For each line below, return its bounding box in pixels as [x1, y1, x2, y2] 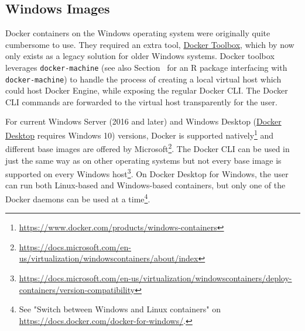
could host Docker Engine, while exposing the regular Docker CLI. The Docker [5, 84, 288, 96]
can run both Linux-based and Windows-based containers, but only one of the [5, 179, 286, 191]
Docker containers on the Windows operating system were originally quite [5, 27, 270, 39]
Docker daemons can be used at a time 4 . [5, 191, 150, 205]
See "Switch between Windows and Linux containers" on [19, 303, 221, 315]
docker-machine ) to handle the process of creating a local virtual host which [5, 73, 282, 85]
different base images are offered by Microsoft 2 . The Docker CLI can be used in [5, 141, 290, 154]
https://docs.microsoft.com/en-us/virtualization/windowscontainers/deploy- [19, 272, 292, 284]
